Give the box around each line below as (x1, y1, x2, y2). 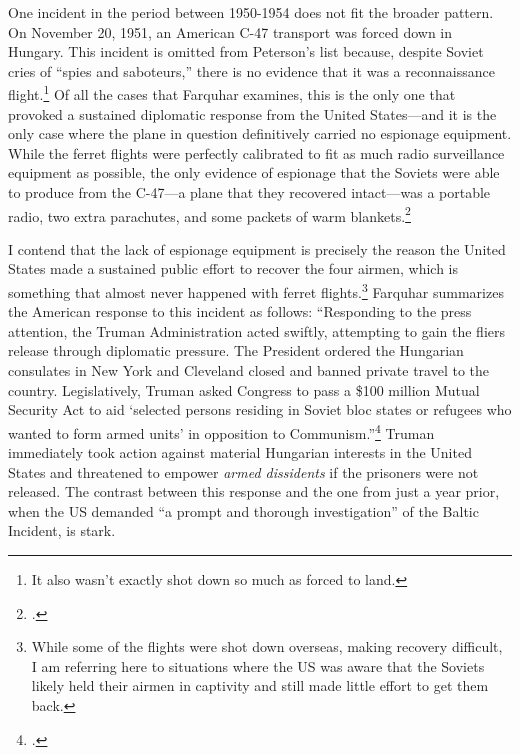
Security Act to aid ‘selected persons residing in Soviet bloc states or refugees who (8, 399, 512, 420)
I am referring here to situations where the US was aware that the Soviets (31, 655, 485, 676)
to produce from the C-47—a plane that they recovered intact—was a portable (8, 182, 491, 202)
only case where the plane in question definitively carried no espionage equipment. (8, 123, 512, 144)
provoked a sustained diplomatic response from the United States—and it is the (8, 103, 497, 124)
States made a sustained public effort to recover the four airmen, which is (8, 258, 459, 279)
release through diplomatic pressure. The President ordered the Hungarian (8, 340, 464, 361)
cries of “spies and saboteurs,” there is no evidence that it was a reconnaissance (8, 60, 495, 81)
